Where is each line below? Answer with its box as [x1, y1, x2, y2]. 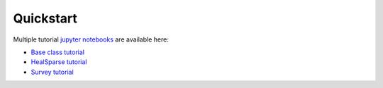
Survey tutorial [30, 68, 74, 76]
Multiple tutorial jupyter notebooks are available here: [13, 35, 170, 44]
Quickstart [13, 11, 78, 26]
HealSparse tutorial [30, 58, 88, 66]
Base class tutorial [30, 48, 85, 56]
